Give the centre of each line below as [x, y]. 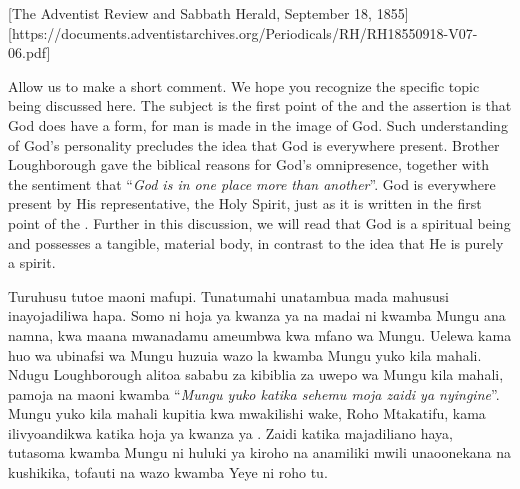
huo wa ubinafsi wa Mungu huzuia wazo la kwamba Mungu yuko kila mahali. [245, 354]
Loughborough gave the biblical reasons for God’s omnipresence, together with [249, 164]
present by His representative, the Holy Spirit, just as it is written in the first [245, 203]
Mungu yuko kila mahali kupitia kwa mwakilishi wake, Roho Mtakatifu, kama [247, 413]
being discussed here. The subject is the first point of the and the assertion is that [260, 105]
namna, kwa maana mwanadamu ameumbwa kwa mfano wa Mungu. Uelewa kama [260, 334]
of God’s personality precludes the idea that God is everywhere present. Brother [254, 144]
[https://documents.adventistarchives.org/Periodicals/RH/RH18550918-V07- [243, 32]
